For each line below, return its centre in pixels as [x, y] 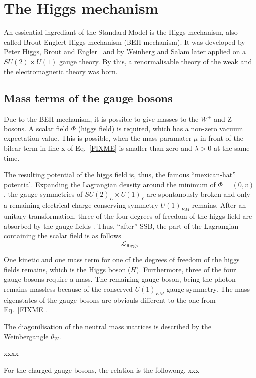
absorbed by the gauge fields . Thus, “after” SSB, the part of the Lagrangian [121, 225]
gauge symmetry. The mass [208, 289]
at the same [231, 148]
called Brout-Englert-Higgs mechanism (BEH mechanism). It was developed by [125, 42]
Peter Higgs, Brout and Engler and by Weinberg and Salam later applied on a [125, 52]
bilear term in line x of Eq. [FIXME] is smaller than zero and [98, 148]
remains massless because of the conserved [68, 289]
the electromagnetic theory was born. [61, 71]
